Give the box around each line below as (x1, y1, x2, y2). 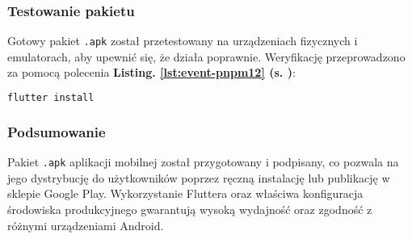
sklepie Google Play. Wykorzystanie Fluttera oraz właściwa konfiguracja (7, 185, 364, 202)
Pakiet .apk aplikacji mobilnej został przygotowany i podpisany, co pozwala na (7, 153, 399, 170)
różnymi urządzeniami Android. (7, 216, 164, 233)
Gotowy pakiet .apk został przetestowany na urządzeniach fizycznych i (7, 32, 358, 49)
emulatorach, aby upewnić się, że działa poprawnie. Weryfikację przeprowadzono (7, 48, 406, 65)
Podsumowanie (7, 121, 106, 141)
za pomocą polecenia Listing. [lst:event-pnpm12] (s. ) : (7, 64, 296, 81)
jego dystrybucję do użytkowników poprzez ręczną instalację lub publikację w (7, 169, 390, 186)
